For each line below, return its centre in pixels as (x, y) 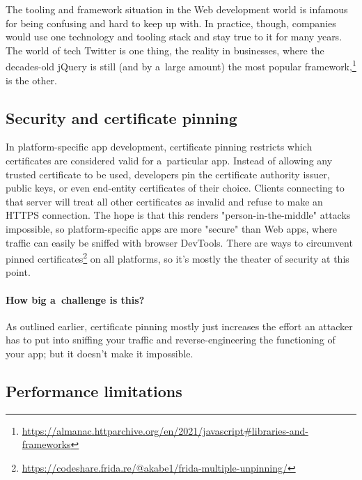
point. (18, 272)
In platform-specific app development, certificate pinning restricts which (159, 147)
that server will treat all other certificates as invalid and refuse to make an (164, 201)
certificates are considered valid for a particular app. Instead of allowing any (169, 161)
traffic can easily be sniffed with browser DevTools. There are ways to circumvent (179, 242)
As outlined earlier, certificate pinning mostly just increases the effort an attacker (179, 326)
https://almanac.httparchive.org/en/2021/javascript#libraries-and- (165, 430)
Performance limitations (94, 390)
